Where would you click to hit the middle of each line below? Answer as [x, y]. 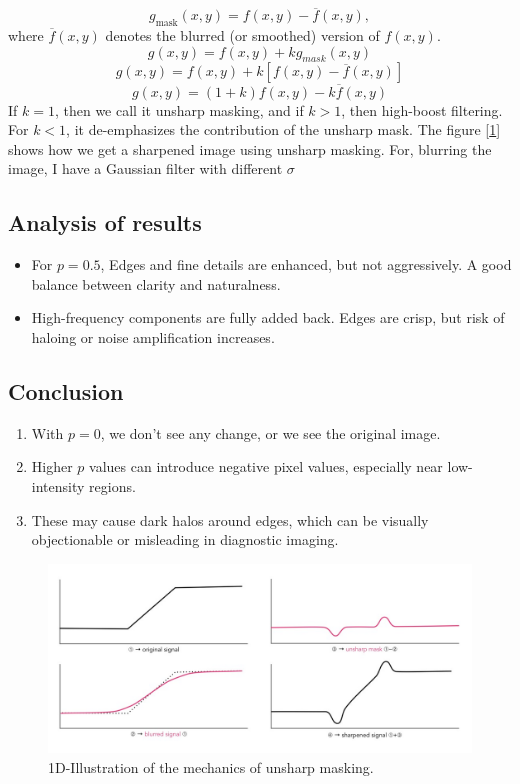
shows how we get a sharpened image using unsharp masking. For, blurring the [250, 148]
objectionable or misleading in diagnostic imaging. [185, 539]
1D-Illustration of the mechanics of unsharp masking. [211, 766]
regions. [112, 485]
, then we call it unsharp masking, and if [179, 109]
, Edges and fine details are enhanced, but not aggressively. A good [306, 264]
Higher [52, 466]
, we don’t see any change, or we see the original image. [270, 432]
